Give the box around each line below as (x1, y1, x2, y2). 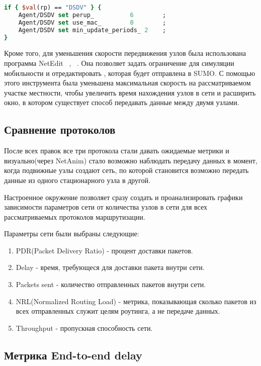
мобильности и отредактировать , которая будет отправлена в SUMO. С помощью (4, 67, 255, 78)
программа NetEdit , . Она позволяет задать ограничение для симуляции (4, 57, 234, 68)
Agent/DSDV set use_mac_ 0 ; (18, 19, 166, 26)
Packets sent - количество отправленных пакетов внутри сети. (16, 279, 206, 290)
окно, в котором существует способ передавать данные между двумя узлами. (4, 97, 239, 108)
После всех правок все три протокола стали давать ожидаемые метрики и (4, 145, 229, 156)
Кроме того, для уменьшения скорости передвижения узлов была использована (4, 48, 246, 58)
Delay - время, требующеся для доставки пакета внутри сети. (16, 262, 205, 272)
